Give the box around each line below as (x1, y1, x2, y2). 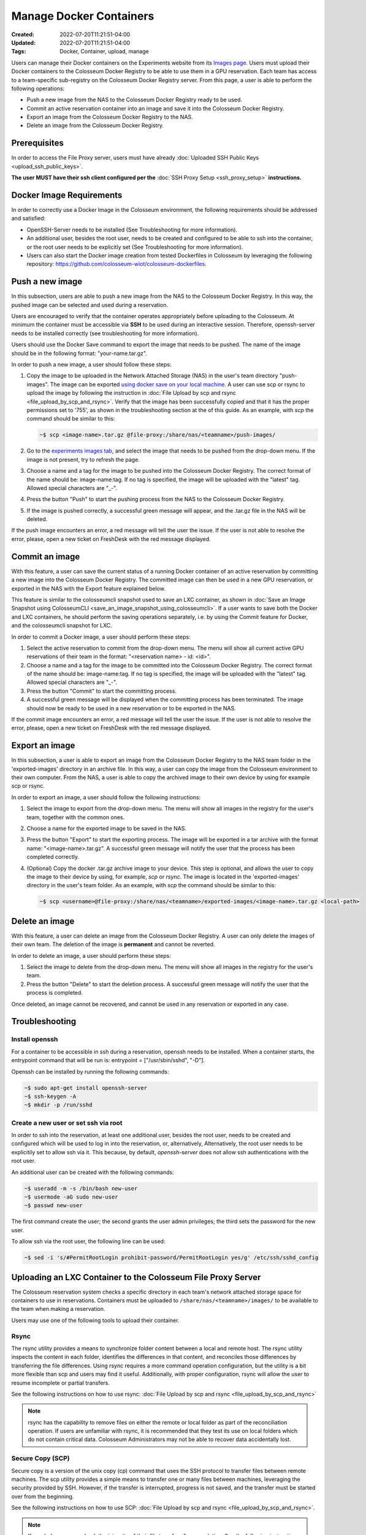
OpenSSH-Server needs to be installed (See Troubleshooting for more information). (26, 226, 238, 233)
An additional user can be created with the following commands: (11, 1168, 174, 1176)
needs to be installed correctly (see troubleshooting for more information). (11, 329, 199, 337)
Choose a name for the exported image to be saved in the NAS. (26, 825, 187, 832)
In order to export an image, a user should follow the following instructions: (11, 793, 201, 801)
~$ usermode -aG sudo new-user (24, 1193, 119, 1200)
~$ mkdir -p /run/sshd (24, 1102, 93, 1108)
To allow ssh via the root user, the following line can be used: (11, 1238, 166, 1245)
